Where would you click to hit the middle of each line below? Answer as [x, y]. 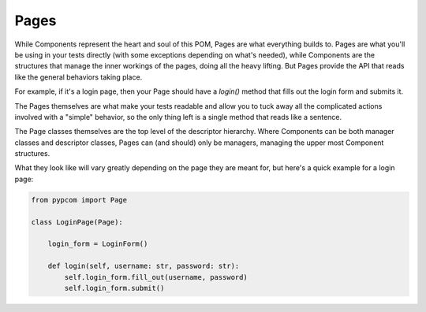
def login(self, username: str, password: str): [144, 266]
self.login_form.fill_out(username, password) [156, 277]
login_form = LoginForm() [98, 244]
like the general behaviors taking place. [78, 77]
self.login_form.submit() [114, 288]
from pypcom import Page [79, 200]
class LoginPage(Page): [77, 222]
